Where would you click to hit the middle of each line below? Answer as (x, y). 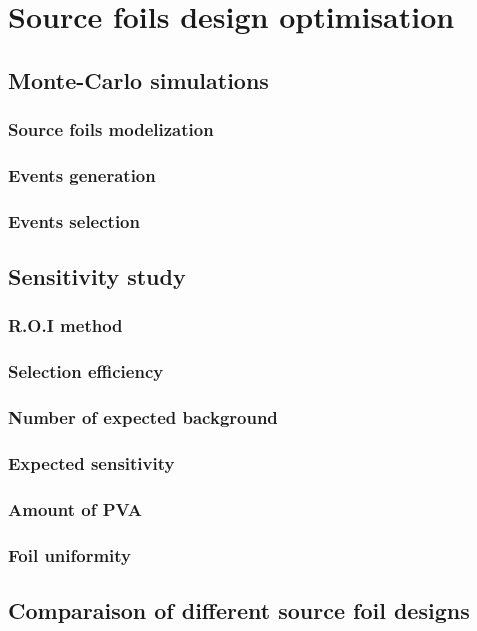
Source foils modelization (111, 129)
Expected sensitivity (91, 462)
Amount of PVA (75, 508)
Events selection (74, 220)
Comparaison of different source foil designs (239, 609)
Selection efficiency (86, 371)
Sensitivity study (97, 276)
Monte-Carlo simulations (138, 79)
